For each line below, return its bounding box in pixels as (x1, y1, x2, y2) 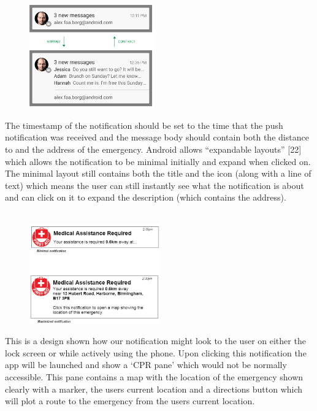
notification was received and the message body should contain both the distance (5, 131, 309, 144)
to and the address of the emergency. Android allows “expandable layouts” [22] (5, 142, 302, 155)
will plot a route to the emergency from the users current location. (5, 394, 255, 407)
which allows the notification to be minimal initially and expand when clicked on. (5, 155, 311, 167)
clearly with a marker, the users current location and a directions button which (5, 382, 303, 395)
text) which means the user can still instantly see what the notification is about (5, 179, 304, 191)
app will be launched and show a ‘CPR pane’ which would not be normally (5, 358, 287, 371)
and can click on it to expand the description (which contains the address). (5, 191, 286, 204)
